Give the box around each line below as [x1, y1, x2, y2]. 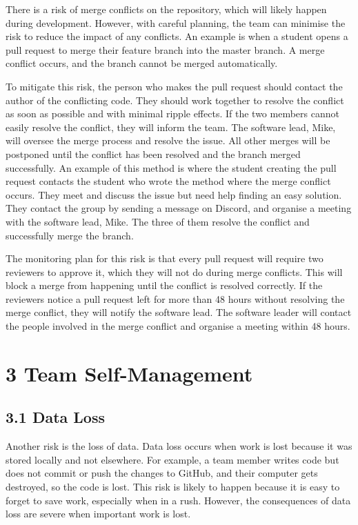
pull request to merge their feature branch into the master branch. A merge [6, 42, 325, 57]
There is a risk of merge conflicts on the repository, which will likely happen [6, 2, 327, 16]
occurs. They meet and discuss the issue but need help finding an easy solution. [6, 187, 342, 201]
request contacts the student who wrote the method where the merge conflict [6, 174, 331, 188]
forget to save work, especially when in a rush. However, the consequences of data [6, 493, 351, 507]
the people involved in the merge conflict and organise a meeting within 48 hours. [6, 319, 350, 333]
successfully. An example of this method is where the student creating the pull [6, 160, 337, 175]
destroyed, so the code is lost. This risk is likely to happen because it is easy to [6, 479, 340, 494]
